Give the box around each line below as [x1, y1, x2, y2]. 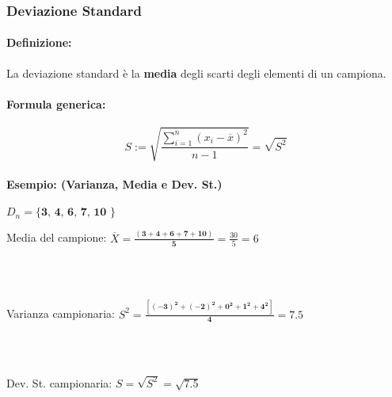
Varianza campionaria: [6, 305, 115, 322]
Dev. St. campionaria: [6, 374, 112, 391]
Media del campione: [6, 229, 107, 246]
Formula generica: [6, 95, 106, 112]
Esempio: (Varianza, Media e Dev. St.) [6, 176, 223, 193]
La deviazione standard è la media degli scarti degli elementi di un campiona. [6, 64, 386, 81]
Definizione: [6, 34, 72, 51]
